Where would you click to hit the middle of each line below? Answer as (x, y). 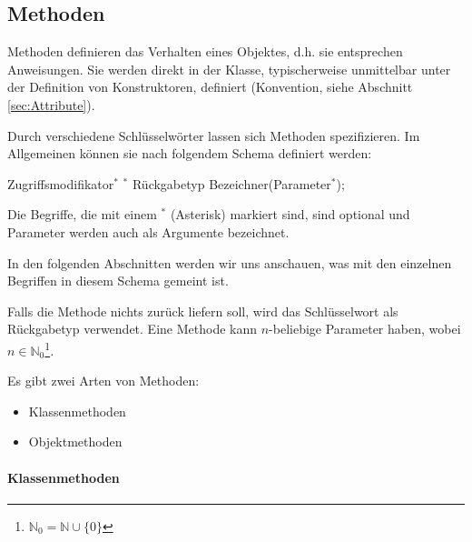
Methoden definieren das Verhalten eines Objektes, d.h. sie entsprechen (205, 51)
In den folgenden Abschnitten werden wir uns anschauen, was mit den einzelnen (230, 262)
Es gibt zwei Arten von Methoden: (103, 381)
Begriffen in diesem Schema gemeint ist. (118, 281)
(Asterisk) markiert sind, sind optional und (290, 214)
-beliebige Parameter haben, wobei (365, 329)
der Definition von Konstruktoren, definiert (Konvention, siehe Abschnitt (210, 87)
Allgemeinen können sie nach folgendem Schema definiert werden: (190, 153)
